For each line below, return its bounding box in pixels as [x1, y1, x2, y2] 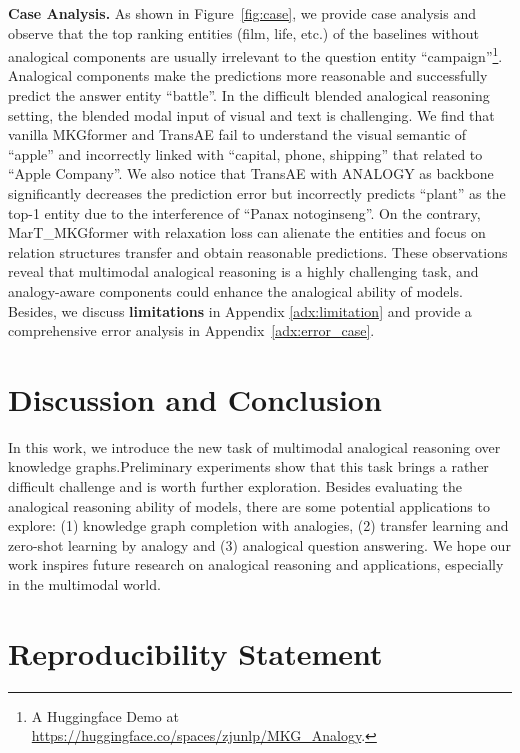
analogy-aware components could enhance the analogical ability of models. [8, 280, 463, 301]
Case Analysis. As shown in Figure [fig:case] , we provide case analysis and [8, 3, 477, 23]
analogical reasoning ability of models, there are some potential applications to [8, 495, 490, 516]
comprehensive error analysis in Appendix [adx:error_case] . [8, 320, 375, 341]
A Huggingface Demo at [31, 705, 179, 726]
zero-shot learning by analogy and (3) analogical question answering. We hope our [8, 534, 511, 555]
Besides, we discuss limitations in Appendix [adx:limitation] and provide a [8, 300, 472, 321]
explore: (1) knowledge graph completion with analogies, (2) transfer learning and [8, 515, 509, 536]
